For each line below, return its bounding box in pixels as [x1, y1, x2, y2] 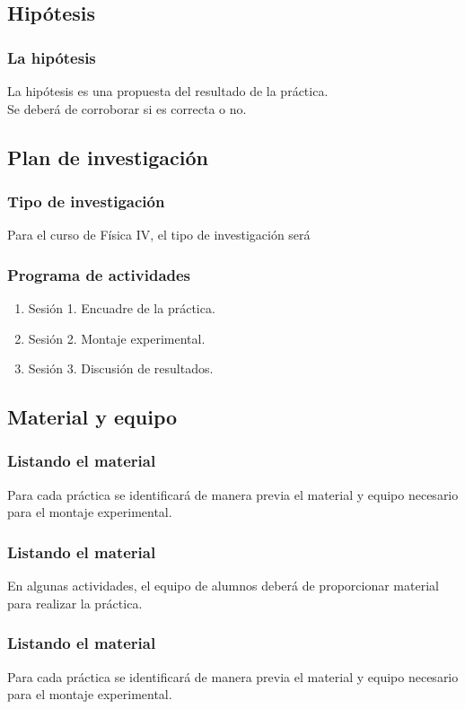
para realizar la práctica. [7, 593, 143, 612]
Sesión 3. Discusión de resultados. [28, 359, 214, 378]
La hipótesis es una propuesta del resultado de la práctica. [7, 82, 329, 100]
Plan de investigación [7, 143, 208, 171]
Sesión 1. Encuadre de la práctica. [28, 299, 215, 317]
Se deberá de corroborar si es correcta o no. [7, 99, 247, 118]
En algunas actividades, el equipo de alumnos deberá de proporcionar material [7, 576, 439, 595]
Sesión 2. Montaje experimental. [28, 328, 206, 347]
